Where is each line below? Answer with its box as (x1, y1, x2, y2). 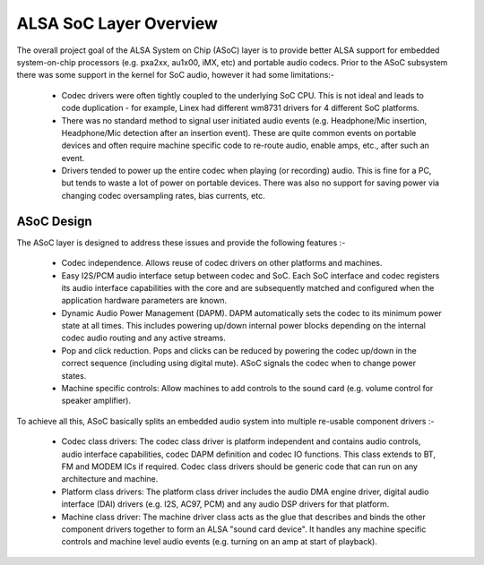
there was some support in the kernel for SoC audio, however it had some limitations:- (16, 70, 335, 81)
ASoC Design (16, 213, 92, 228)
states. (61, 370, 87, 381)
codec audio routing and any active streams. (61, 332, 226, 344)
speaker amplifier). (61, 395, 132, 407)
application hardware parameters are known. (61, 295, 228, 306)
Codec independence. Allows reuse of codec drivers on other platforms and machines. (61, 258, 383, 269)
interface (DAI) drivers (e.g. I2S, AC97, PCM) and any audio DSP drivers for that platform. (61, 499, 390, 509)
